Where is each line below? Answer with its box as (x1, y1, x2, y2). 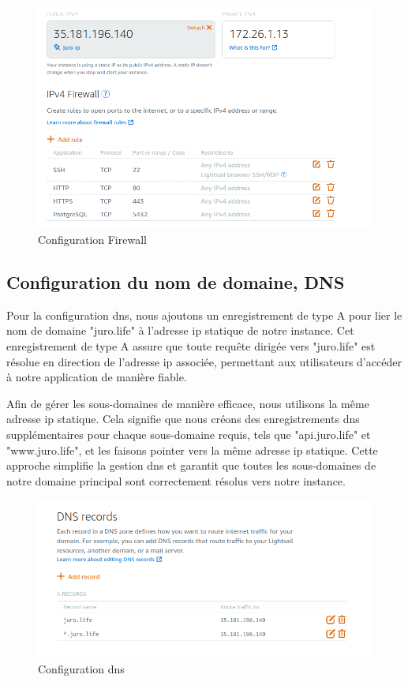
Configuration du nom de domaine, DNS (6, 270, 345, 294)
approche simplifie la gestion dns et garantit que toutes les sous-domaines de (6, 457, 376, 474)
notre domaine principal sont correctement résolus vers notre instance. (6, 472, 346, 489)
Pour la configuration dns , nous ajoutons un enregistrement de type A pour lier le (6, 306, 402, 323)
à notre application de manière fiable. (6, 369, 187, 385)
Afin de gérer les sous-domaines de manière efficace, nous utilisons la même (6, 395, 369, 411)
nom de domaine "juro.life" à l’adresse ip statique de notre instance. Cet (6, 322, 354, 339)
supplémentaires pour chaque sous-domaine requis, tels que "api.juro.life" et (6, 426, 371, 443)
